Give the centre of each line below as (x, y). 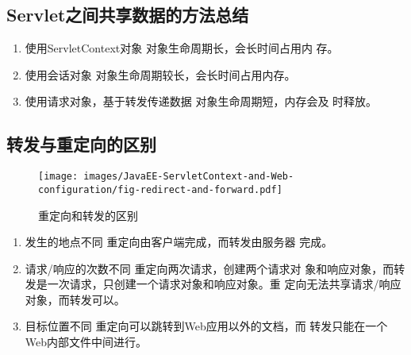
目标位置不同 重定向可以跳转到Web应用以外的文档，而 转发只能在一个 (206, 326)
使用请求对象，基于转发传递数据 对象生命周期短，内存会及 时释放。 (201, 101)
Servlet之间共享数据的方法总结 (128, 15)
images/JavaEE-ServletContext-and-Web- (189, 177)
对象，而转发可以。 (75, 299)
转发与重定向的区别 (81, 144)
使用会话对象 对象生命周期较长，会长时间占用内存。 (160, 74)
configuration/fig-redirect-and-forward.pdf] (160, 189)
